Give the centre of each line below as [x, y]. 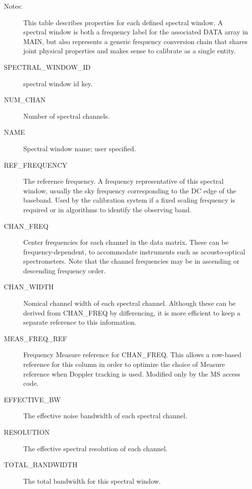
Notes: [13, 6]
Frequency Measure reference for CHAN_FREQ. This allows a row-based [133, 355]
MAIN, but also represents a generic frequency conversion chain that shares [135, 41]
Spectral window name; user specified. [80, 148]
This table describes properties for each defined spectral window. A [123, 22]
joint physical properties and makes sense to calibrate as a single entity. [130, 51]
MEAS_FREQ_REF [36, 338]
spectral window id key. [58, 83]
